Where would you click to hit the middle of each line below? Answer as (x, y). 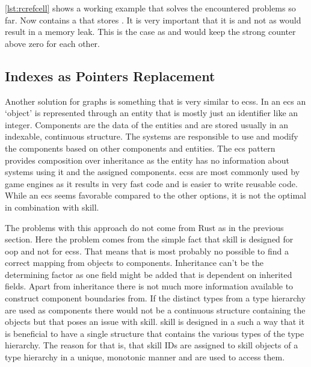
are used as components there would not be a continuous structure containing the (155, 310)
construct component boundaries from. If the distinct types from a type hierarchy (155, 298)
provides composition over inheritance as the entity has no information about (147, 160)
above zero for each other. (52, 43)
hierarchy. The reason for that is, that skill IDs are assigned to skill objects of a (152, 345)
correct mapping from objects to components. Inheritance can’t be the (134, 263)
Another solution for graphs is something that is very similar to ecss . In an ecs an (155, 101)
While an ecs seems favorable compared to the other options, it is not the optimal (155, 195)
